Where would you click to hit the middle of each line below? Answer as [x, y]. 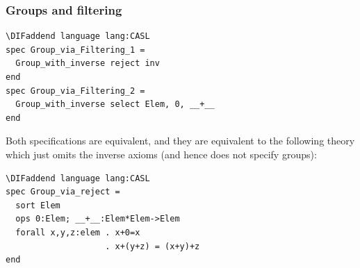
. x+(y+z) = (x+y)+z [153, 246]
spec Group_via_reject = [63, 192]
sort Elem [38, 205]
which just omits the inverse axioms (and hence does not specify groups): [161, 154]
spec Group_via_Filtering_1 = [75, 50]
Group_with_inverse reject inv [88, 64]
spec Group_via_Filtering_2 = [75, 91]
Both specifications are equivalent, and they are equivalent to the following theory [180, 141]
